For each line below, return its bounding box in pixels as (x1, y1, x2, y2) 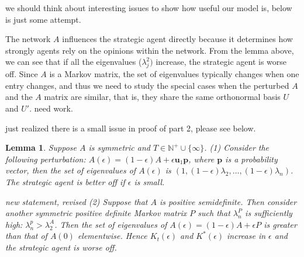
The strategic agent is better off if (5, 175, 125, 187)
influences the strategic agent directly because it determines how (62, 33, 293, 45)
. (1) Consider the (204, 141, 270, 154)
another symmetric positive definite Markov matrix (5, 207, 187, 219)
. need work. (29, 102, 73, 114)
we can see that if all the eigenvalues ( (5, 55, 142, 68)
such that (198, 207, 230, 219)
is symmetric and (88, 141, 150, 154)
